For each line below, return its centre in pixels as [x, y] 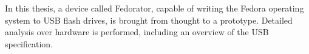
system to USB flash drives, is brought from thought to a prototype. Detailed [149, 20]
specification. [29, 43]
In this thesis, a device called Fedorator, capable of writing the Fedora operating [154, 8]
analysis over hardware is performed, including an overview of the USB [137, 32]
